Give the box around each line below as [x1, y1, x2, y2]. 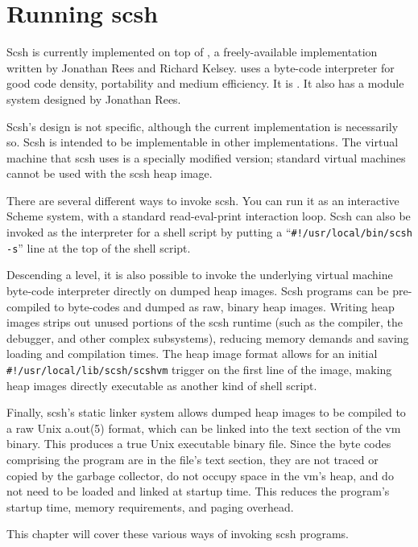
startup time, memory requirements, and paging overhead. [6, 498, 294, 515]
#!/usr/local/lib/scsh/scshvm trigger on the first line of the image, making [6, 360, 392, 377]
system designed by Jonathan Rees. [6, 90, 181, 107]
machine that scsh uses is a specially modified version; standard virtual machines [6, 149, 406, 166]
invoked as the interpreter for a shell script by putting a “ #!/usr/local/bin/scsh [6, 224, 412, 241]
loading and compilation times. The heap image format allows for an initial [6, 345, 378, 362]
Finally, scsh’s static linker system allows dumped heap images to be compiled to [6, 404, 406, 421]
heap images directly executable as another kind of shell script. [6, 376, 317, 393]
